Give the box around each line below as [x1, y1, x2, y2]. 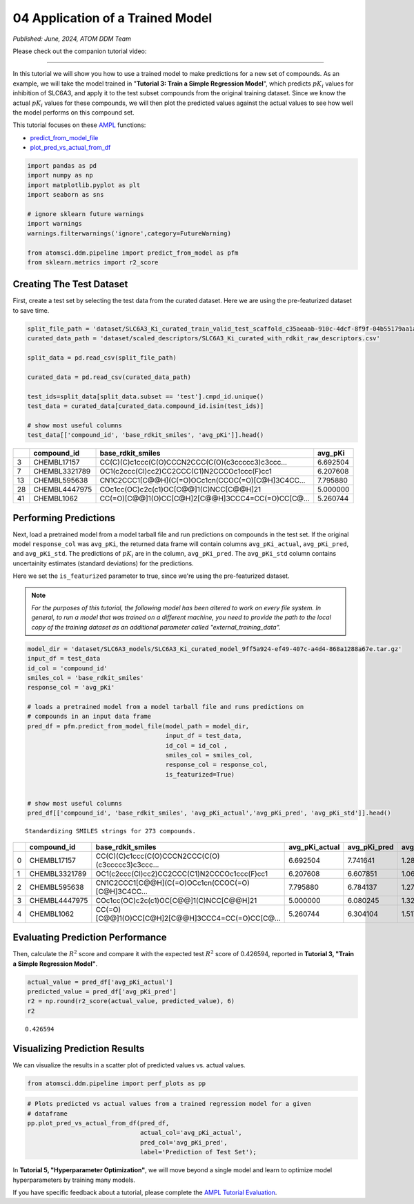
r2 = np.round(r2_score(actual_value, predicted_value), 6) [27, 998, 235, 1005]
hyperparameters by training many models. [12, 1176, 136, 1184]
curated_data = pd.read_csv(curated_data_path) [27, 373, 191, 381]
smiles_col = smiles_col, [165, 751, 253, 759]
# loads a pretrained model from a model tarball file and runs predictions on [27, 703, 304, 711]
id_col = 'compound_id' [27, 664, 108, 672]
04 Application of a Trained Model [12, 10, 213, 26]
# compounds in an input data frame [27, 712, 152, 721]
